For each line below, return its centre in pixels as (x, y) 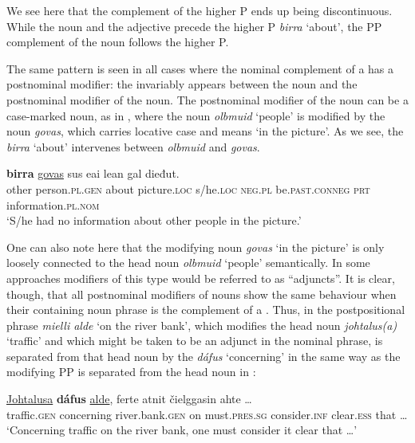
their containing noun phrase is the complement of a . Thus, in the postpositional (206, 310)
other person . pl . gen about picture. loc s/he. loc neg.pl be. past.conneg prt (188, 188)
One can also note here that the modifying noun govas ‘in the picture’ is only (196, 247)
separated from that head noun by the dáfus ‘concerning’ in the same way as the (204, 356)
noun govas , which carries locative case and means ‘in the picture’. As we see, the (205, 131)
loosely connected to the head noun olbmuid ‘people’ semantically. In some (188, 263)
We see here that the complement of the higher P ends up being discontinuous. (200, 10)
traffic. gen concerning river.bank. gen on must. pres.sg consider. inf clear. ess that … (207, 414)
